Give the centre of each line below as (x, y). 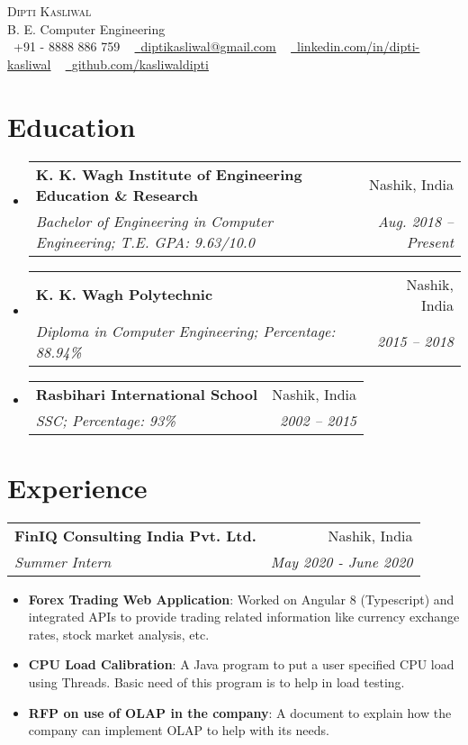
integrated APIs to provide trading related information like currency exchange (244, 617)
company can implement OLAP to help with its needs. (179, 730)
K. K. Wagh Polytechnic (124, 294)
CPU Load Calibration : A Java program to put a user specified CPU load (241, 664)
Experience (77, 487)
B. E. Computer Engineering (86, 28)
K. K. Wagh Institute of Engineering (169, 174)
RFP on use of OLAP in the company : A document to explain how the (240, 712)
